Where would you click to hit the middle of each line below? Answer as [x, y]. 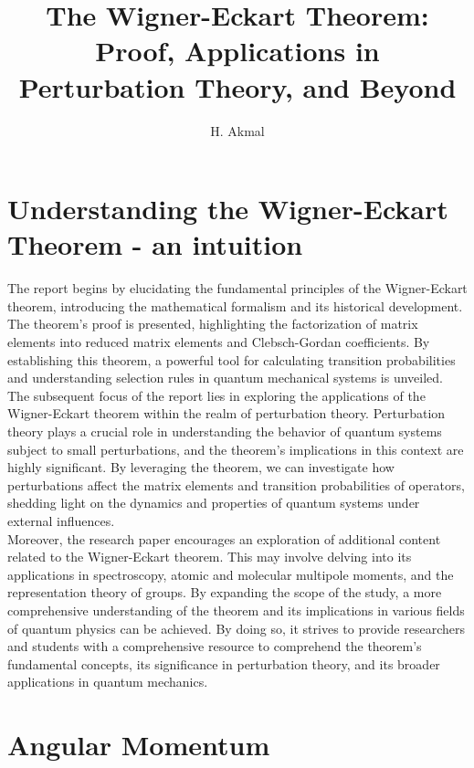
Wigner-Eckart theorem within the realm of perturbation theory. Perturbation [226, 413]
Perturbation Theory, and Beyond [237, 86]
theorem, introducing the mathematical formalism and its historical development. [235, 305]
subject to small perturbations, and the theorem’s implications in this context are [236, 449]
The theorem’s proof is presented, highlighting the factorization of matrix [213, 324]
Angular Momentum [139, 745]
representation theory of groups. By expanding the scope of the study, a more [225, 592]
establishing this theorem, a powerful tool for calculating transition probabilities [232, 359]
